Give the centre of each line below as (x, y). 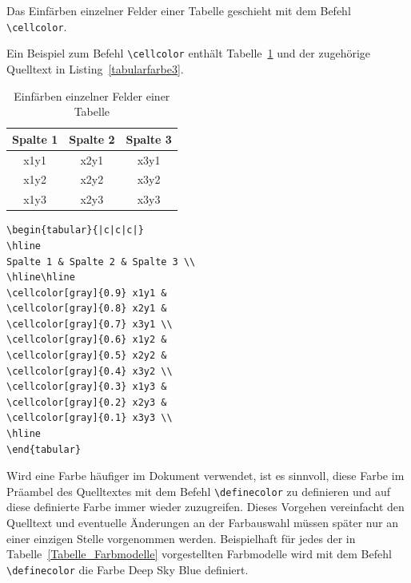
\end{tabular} (44, 449)
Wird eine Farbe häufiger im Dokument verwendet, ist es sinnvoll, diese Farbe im (205, 476)
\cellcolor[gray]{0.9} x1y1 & (87, 293)
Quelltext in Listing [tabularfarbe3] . (95, 68)
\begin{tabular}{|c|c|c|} (75, 230)
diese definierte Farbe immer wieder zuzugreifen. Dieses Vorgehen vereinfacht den (205, 507)
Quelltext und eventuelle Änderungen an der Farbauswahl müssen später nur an (202, 523)
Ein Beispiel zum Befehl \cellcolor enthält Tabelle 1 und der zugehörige (189, 53)
